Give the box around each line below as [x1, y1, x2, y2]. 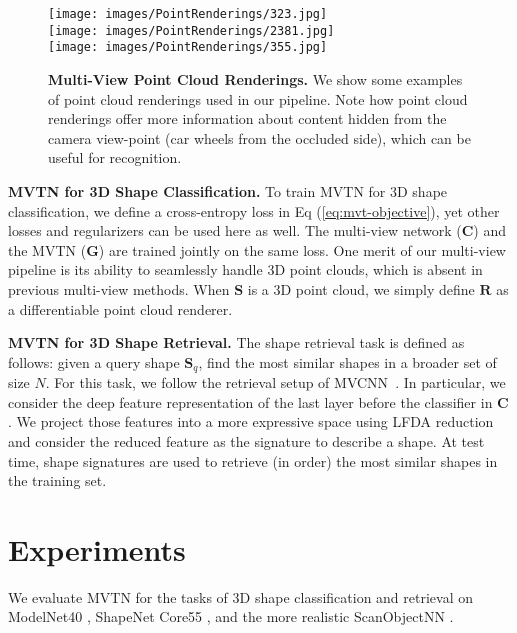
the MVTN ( [8, 239, 87, 260]
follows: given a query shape [8, 351, 180, 372]
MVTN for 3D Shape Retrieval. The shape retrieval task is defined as [8, 332, 465, 353]
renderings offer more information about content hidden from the [48, 108, 447, 129]
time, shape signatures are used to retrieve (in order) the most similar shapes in [8, 450, 498, 471]
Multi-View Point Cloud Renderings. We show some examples [48, 68, 463, 89]
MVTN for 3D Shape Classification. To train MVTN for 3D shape [8, 180, 448, 201]
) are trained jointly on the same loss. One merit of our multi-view [98, 239, 506, 260]
